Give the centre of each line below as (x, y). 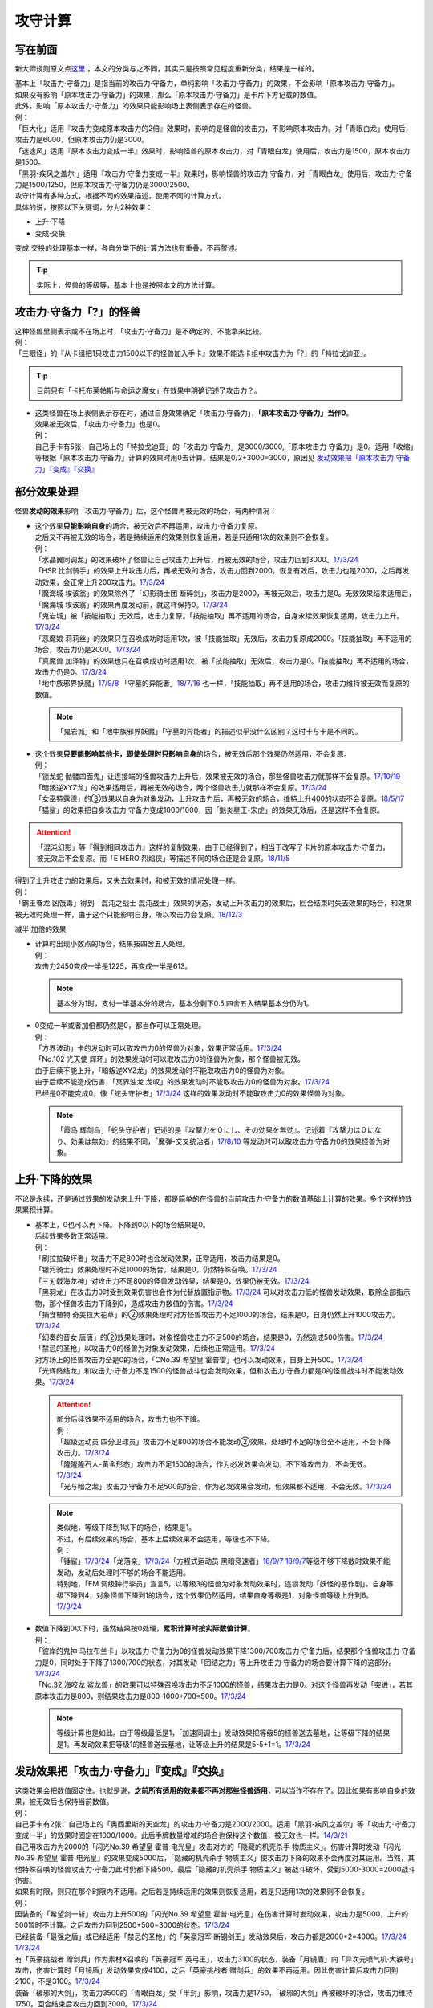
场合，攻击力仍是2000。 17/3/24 (88, 650)
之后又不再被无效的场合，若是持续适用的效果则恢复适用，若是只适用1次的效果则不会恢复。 (184, 537)
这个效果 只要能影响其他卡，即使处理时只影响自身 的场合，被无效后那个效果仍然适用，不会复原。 (193, 753)
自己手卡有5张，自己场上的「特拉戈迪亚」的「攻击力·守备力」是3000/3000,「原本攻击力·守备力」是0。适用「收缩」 (225, 447)
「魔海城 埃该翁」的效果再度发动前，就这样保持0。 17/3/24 (132, 604)
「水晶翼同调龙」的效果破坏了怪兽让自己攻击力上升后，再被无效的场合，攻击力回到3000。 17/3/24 (196, 559)
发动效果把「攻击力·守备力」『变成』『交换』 (122, 1771)
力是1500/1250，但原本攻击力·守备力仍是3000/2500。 (104, 184)
